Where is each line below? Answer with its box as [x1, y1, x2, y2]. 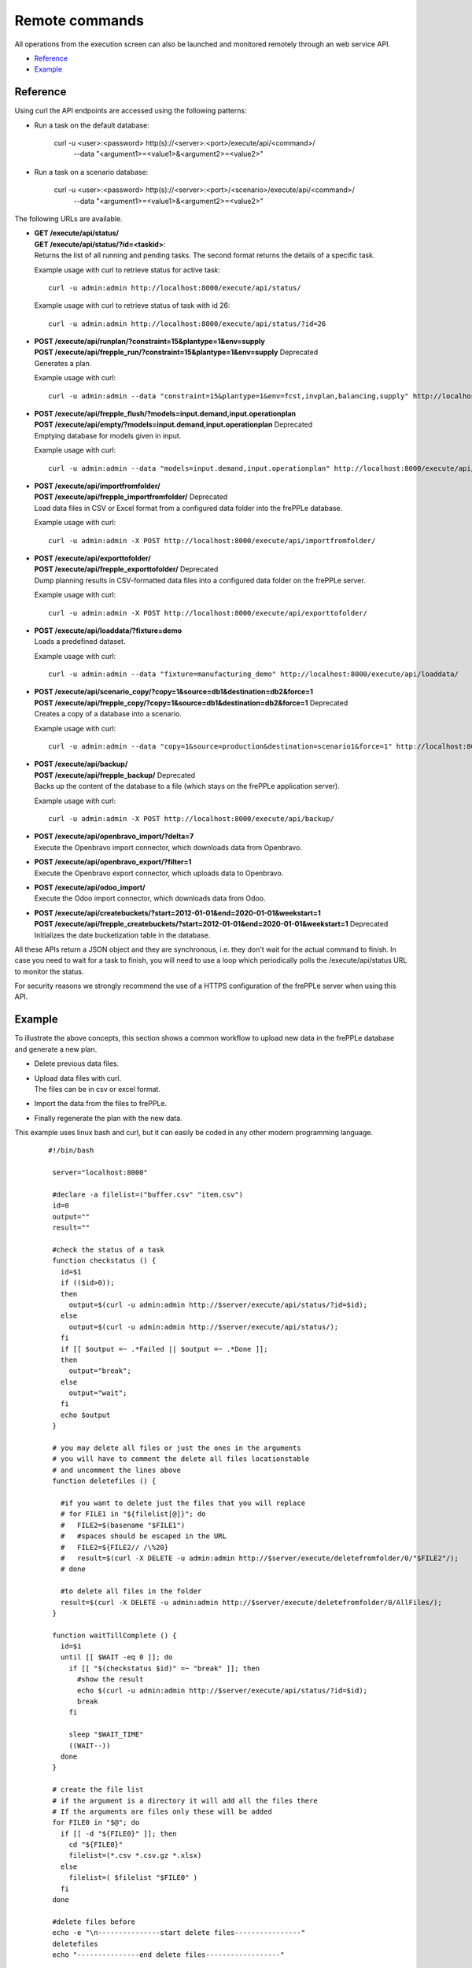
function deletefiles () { [52, 1477, 157, 1485]
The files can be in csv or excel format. [34, 1084, 161, 1093]
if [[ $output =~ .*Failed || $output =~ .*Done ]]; [60, 1345, 268, 1353]
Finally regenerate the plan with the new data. [34, 1113, 183, 1123]
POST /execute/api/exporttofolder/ [34, 553, 151, 563]
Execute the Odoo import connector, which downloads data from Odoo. [34, 893, 266, 903]
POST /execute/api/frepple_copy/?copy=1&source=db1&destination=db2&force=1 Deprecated [34, 697, 348, 708]
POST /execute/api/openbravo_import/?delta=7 [34, 831, 194, 842]
